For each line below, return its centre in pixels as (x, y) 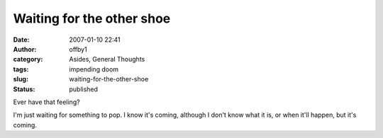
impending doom (94, 69)
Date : (21, 40)
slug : (21, 79)
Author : (25, 49)
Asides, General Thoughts (107, 59)
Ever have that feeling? (47, 102)
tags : (21, 69)
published (84, 89)
